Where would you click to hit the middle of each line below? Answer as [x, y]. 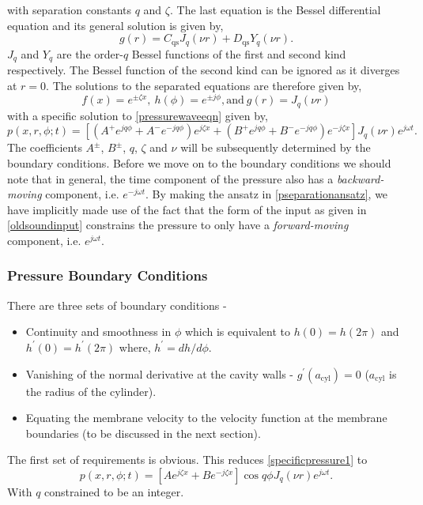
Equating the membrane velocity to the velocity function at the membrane [206, 418]
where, [135, 347]
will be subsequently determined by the [276, 147]
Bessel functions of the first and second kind [239, 53]
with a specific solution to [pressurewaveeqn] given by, [138, 115]
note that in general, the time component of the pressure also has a [170, 178]
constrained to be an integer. [114, 491]
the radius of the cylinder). [91, 391]
